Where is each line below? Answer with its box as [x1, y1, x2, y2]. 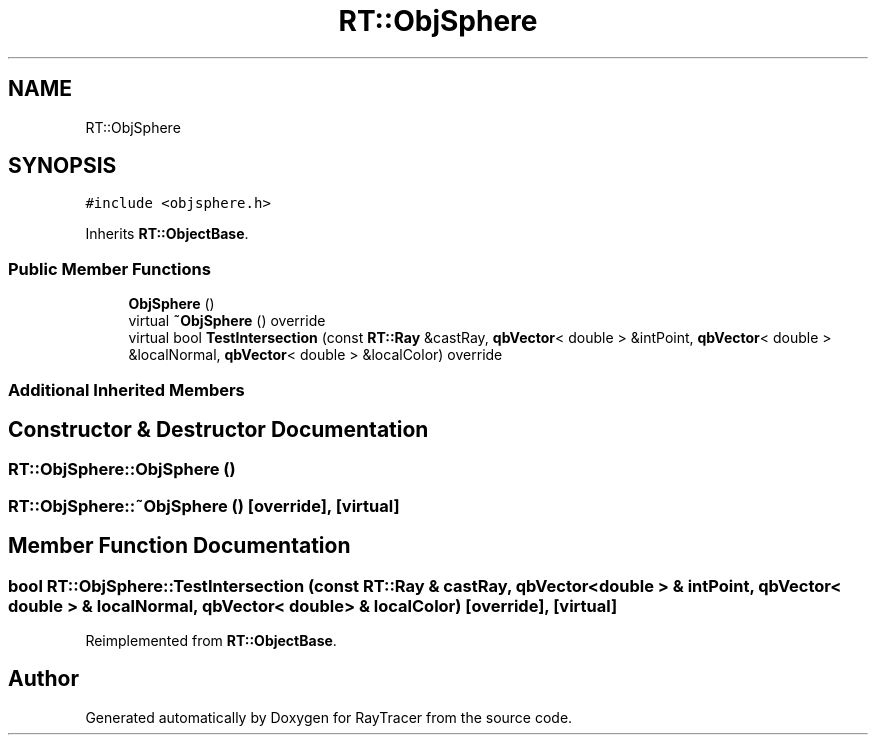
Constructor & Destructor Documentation [8, 416, 429, 442]
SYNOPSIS [8, 153, 117, 179]
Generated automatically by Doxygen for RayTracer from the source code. [85, 708, 573, 726]
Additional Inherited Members [8, 379, 245, 400]
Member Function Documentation [8, 533, 351, 559]
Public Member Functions [8, 258, 211, 279]
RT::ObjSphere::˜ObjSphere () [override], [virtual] [8, 495, 400, 516]
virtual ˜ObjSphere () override [128, 312, 326, 330]
